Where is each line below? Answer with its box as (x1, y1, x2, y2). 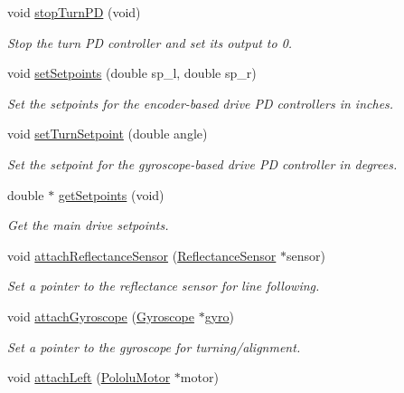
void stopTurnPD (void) (7, 3, 141, 21)
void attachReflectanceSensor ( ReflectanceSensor (7, 245, 277, 264)
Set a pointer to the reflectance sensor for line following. (7, 276, 320, 295)
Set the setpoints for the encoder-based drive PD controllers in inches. (7, 93, 394, 112)
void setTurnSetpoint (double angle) (7, 124, 208, 143)
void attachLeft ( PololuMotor (7, 368, 171, 387)
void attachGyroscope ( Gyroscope (7, 306, 194, 325)
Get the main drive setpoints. (7, 216, 169, 235)
